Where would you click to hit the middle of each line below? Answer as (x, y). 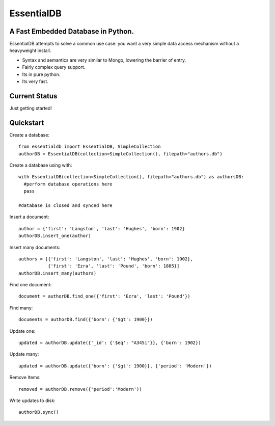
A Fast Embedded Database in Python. (72, 31)
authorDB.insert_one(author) (55, 236)
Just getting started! (31, 108)
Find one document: (31, 285)
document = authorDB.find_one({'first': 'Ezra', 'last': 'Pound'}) (104, 296)
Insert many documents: (35, 247)
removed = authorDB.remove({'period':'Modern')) (80, 389)
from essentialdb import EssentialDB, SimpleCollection (90, 147)
